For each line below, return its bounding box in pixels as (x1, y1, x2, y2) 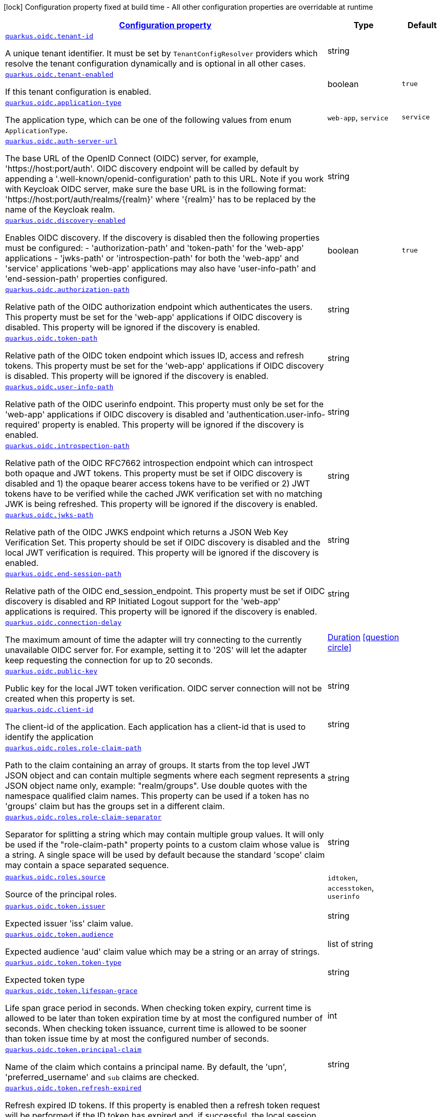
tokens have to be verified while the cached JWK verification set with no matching (5, 489, 322, 499)
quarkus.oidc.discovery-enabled (5, 217, 125, 224)
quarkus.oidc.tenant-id (5, 32, 94, 40)
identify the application (5, 732, 94, 742)
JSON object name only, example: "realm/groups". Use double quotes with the (5, 781, 307, 791)
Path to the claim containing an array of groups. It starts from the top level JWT (5, 760, 310, 770)
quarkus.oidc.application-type (5, 99, 121, 107)
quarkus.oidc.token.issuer (5, 902, 106, 910)
